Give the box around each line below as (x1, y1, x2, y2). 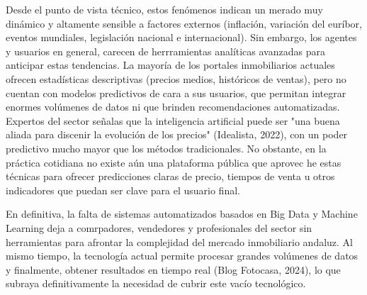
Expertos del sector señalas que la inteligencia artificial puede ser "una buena (6, 113, 340, 128)
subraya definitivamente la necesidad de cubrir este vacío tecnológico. (6, 276, 306, 291)
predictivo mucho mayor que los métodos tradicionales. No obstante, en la (6, 140, 327, 155)
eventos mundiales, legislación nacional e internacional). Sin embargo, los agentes (6, 30, 357, 45)
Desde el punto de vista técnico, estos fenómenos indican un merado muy (6, 2, 323, 16)
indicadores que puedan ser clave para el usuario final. (6, 182, 240, 197)
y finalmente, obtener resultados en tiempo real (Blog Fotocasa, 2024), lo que (6, 262, 341, 277)
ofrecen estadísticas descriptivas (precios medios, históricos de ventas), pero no (6, 71, 346, 86)
